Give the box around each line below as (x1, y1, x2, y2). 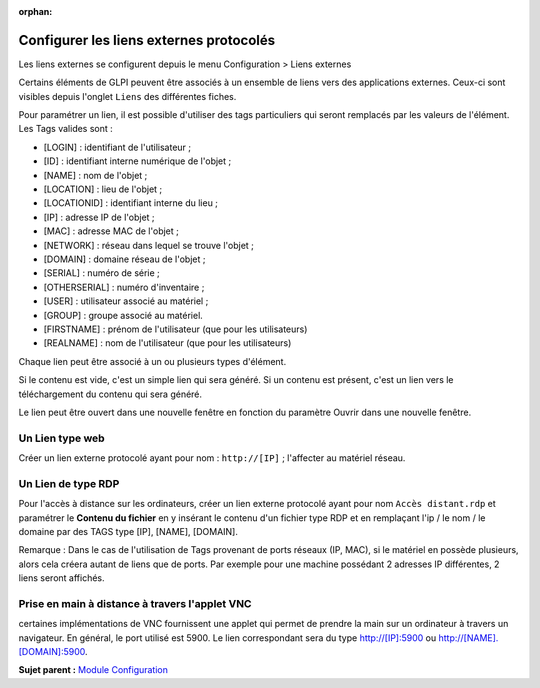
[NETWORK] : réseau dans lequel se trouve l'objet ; (43, 239, 255, 251)
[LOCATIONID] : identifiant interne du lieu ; (43, 197, 219, 209)
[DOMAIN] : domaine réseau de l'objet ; (43, 253, 206, 265)
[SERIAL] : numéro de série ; (43, 267, 160, 279)
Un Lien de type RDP (18, 476, 120, 490)
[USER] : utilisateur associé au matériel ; (43, 295, 209, 307)
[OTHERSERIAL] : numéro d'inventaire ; (43, 281, 205, 293)
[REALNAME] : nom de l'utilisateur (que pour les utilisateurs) (43, 337, 292, 349)
